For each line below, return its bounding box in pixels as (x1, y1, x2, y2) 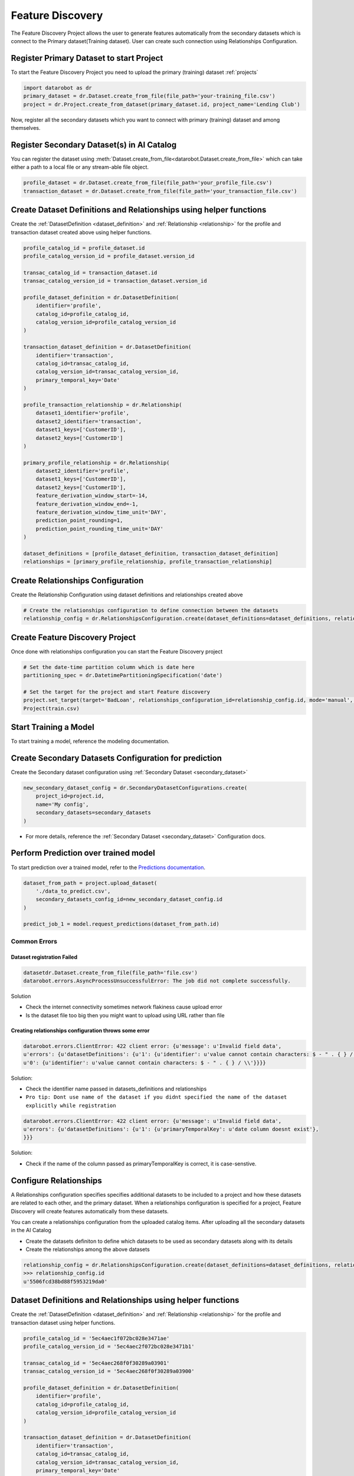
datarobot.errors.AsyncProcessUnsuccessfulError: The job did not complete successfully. (23, 978, 291, 984)
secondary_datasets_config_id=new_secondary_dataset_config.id (35, 896, 223, 903)
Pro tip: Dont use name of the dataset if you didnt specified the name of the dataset (25, 1094, 287, 1101)
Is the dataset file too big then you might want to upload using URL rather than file (25, 1011, 225, 1018)
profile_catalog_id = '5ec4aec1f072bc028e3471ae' (23, 1335, 170, 1341)
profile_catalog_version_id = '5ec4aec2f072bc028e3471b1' (23, 1343, 195, 1350)
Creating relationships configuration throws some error (11, 1027, 150, 1034)
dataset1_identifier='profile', (35, 410, 130, 416)
